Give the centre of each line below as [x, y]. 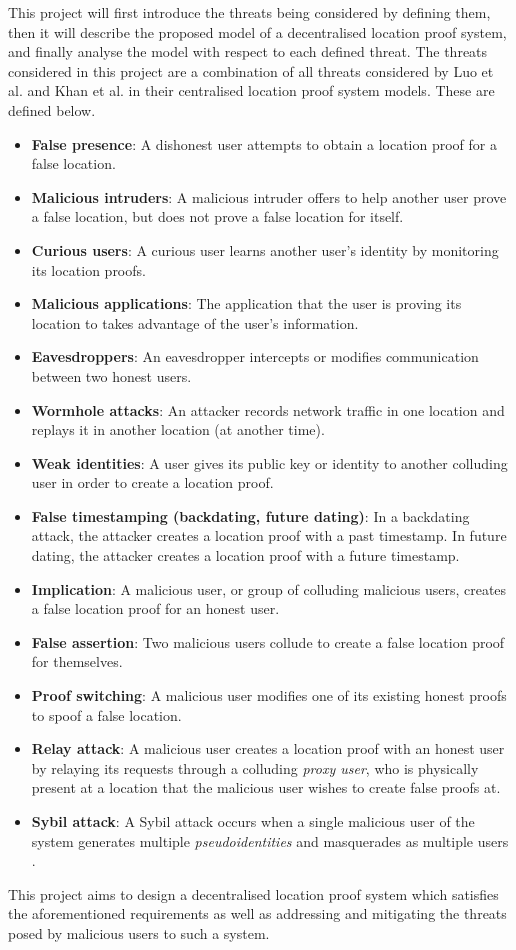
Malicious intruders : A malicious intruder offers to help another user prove [269, 196]
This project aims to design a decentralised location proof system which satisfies [253, 893]
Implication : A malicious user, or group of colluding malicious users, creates [269, 588]
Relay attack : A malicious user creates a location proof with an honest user [268, 748]
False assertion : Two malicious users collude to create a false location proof [268, 641]
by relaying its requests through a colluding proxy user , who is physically [255, 767]
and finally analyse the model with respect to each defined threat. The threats [248, 51]
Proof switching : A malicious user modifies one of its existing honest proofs [269, 695]
